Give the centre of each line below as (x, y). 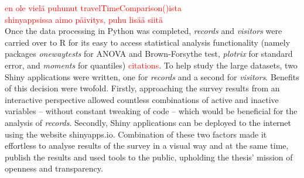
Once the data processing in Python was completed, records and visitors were (144, 31)
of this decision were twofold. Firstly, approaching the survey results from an (142, 88)
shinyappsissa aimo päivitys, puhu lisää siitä (84, 19)
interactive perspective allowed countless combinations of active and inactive (142, 99)
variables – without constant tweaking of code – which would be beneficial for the (151, 111)
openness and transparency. (54, 168)
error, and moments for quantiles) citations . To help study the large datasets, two (151, 65)
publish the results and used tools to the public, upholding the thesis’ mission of (149, 157)
